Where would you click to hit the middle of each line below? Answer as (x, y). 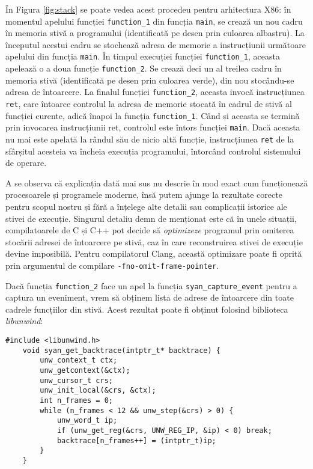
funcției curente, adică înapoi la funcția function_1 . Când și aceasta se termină (153, 115)
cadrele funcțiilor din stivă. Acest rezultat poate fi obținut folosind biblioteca (147, 309)
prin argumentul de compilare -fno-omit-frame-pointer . (112, 265)
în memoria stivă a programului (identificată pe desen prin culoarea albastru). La (155, 33)
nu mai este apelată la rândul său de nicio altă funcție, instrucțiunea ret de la (150, 139)
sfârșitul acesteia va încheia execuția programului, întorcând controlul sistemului (153, 151)
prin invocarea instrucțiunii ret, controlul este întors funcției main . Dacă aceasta (153, 127)
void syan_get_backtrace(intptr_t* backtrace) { (121, 350)
